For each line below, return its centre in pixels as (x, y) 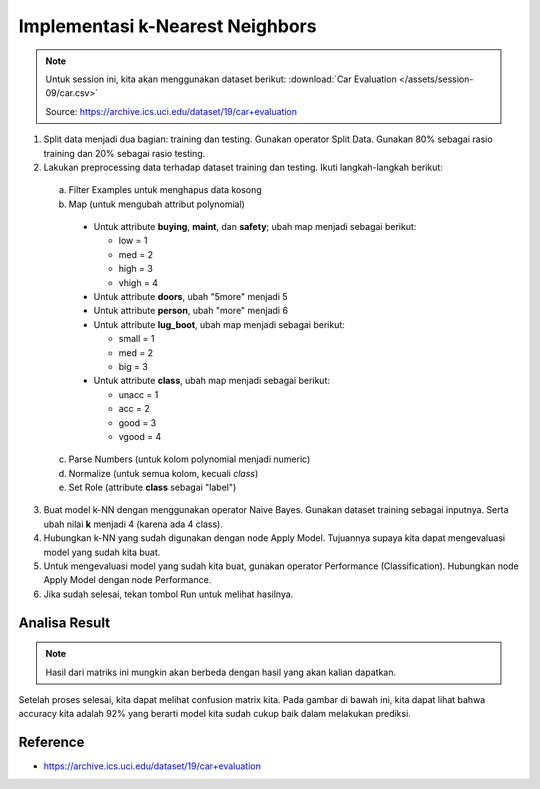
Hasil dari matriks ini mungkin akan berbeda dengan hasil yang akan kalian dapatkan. (221, 672)
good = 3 (137, 422)
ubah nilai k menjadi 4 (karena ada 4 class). (133, 524)
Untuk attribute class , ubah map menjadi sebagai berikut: (211, 381)
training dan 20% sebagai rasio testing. (124, 153)
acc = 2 (134, 409)
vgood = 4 (140, 436)
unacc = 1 (138, 394)
